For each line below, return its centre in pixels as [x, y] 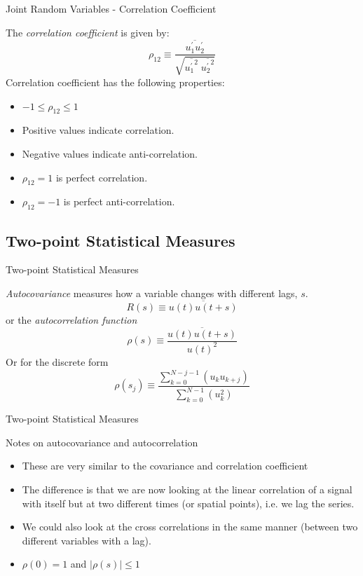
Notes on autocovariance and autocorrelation [102, 442]
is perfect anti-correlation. [119, 201]
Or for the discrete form [57, 361]
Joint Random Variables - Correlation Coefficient [111, 8]
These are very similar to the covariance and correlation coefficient [165, 466]
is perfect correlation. [102, 177]
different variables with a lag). [87, 540]
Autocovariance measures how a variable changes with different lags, [152, 293]
